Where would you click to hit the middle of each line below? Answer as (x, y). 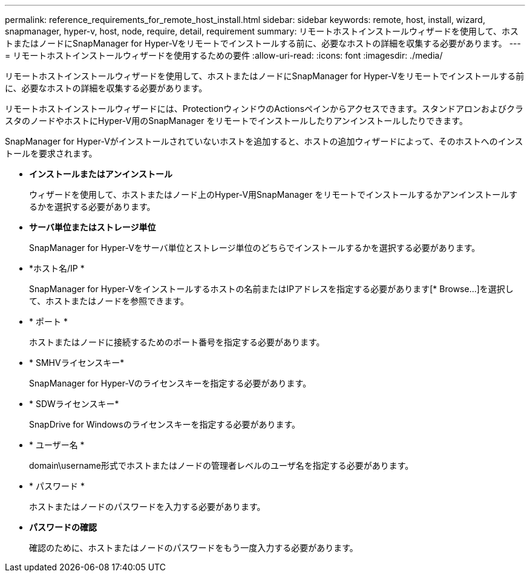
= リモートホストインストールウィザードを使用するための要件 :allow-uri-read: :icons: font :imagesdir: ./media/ (224, 55)
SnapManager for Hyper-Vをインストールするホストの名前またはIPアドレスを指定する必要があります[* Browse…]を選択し (271, 289)
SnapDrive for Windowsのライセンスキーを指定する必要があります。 (165, 424)
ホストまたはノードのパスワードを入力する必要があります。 (147, 507)
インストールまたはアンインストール (101, 174)
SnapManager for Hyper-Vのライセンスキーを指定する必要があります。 (170, 383)
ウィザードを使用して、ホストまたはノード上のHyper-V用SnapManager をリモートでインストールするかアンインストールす (273, 194)
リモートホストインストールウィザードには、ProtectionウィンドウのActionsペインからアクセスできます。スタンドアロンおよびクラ (264, 109)
